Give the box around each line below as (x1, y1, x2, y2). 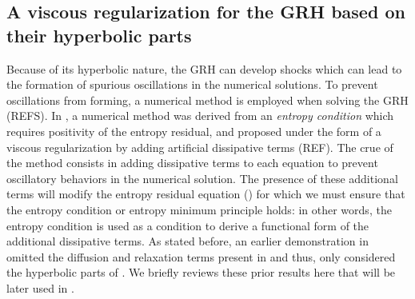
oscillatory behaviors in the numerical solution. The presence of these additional (6, 169, 398, 186)
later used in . (6, 279, 74, 296)
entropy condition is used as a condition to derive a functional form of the (6, 217, 369, 233)
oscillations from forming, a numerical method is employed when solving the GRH (6, 91, 409, 108)
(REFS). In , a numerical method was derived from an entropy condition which (6, 107, 394, 124)
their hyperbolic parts (6, 22, 192, 47)
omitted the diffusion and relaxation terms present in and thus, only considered (6, 248, 396, 265)
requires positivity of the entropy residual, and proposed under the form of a (6, 122, 381, 139)
